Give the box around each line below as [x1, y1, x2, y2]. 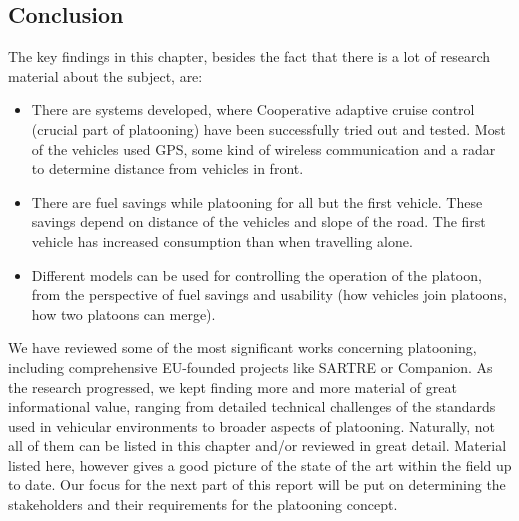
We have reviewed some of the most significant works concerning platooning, [8, 337, 477, 358]
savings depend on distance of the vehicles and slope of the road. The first [31, 211, 486, 232]
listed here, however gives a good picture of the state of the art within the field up [8, 454, 512, 475]
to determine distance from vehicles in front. [31, 158, 304, 179]
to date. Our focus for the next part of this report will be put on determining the [8, 474, 506, 495]
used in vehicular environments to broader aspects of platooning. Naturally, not [8, 415, 496, 436]
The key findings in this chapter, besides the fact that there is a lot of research [8, 46, 491, 67]
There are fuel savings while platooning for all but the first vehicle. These [31, 191, 483, 212]
